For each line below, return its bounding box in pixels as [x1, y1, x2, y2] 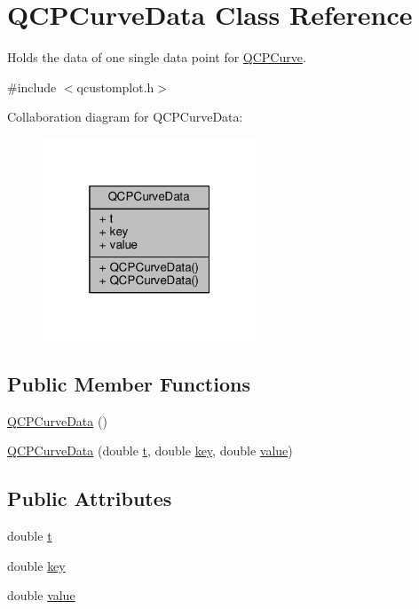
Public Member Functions [7, 369, 250, 397]
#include [7, 77, 57, 96]
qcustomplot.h [76, 77, 154, 96]
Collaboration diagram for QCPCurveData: [7, 107, 243, 126]
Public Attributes [7, 485, 172, 512]
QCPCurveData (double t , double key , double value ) [7, 441, 293, 460]
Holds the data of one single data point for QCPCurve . [7, 48, 306, 67]
